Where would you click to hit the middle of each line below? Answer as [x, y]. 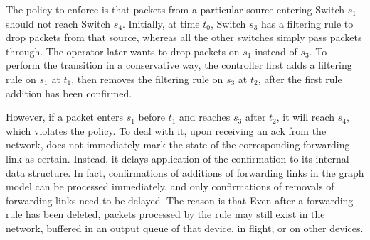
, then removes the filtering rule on [147, 78]
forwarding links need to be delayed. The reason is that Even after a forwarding [180, 200]
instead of [276, 51]
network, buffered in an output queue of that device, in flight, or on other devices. [185, 228]
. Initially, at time [161, 23]
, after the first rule [300, 78]
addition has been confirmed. [69, 93]
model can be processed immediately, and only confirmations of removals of [170, 186]
